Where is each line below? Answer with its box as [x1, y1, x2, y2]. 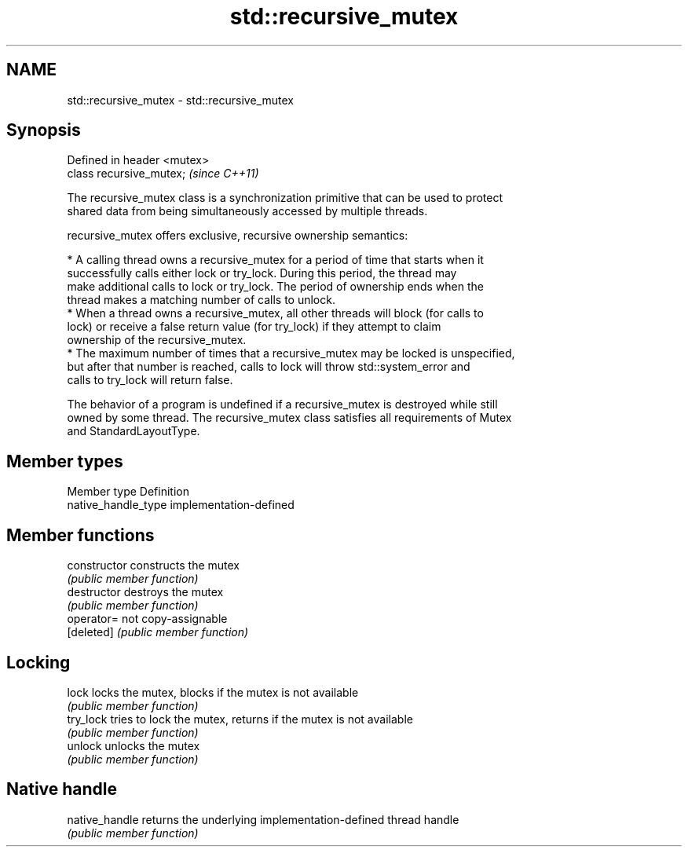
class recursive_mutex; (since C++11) [67, 167, 259, 181]
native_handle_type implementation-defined [67, 498, 295, 512]
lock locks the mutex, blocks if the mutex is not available [67, 685, 359, 699]
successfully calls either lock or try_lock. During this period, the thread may [67, 266, 457, 280]
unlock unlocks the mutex [67, 738, 200, 752]
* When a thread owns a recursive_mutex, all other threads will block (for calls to [67, 306, 484, 320]
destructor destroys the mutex [67, 585, 224, 599]
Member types [6, 451, 123, 471]
